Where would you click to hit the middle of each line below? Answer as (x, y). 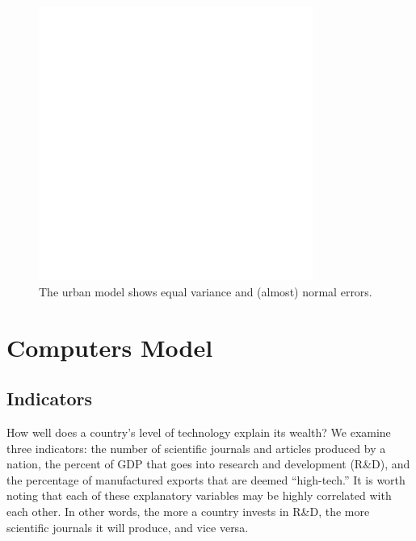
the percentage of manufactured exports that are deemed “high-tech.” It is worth (206, 479)
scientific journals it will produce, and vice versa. (128, 527)
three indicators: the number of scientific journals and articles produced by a (196, 448)
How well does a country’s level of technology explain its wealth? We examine (199, 432)
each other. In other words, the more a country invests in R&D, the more (188, 511)
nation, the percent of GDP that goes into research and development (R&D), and (208, 464)
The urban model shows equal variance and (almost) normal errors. (206, 291)
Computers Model (110, 347)
